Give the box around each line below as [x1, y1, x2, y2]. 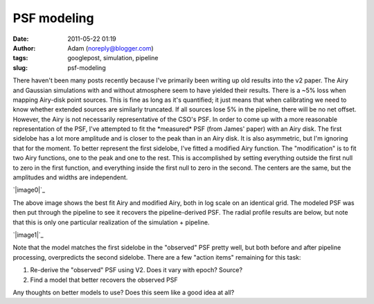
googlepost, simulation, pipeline [67, 54, 159, 62]
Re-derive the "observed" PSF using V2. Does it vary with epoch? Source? [30, 266, 242, 274]
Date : [12, 35, 29, 43]
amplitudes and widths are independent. [12, 173, 128, 181]
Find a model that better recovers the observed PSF [30, 276, 178, 284]
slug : [12, 63, 28, 72]
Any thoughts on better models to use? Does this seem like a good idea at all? [12, 288, 235, 296]
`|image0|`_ [12, 186, 45, 194]
